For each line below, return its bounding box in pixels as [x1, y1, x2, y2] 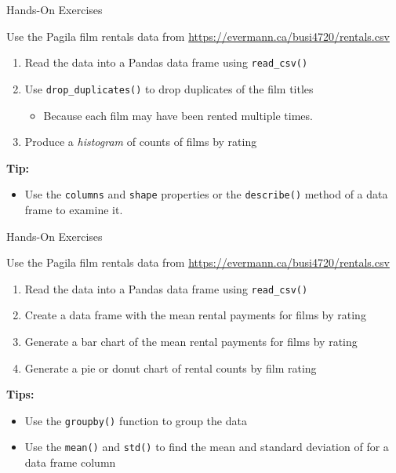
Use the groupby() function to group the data [24, 412, 247, 428]
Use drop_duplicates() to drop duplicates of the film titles [24, 80, 314, 96]
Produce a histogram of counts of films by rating [24, 133, 257, 150]
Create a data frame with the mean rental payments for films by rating [24, 307, 366, 323]
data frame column [24, 454, 116, 471]
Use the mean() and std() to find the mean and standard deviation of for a [24, 438, 389, 455]
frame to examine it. [24, 201, 123, 217]
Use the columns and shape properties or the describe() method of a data [24, 186, 388, 202]
